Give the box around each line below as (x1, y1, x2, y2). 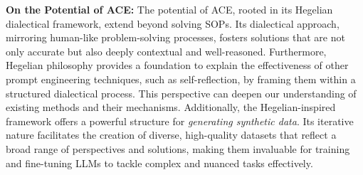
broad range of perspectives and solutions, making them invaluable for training (6, 141, 350, 156)
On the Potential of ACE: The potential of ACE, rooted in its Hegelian (6, 2, 333, 16)
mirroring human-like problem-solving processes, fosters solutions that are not (6, 30, 345, 45)
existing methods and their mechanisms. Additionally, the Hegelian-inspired (6, 100, 336, 115)
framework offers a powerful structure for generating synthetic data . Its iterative (6, 113, 354, 128)
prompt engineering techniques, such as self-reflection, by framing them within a (6, 71, 356, 86)
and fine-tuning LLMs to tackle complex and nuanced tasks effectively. (6, 155, 313, 170)
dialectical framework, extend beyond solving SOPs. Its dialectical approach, (6, 16, 340, 31)
